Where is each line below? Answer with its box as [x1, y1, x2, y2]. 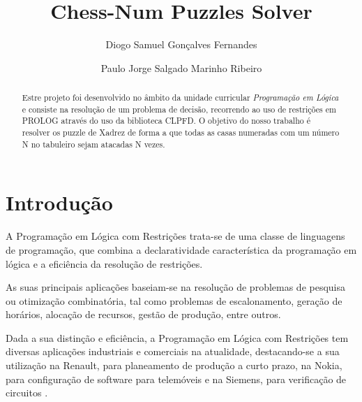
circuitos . [6, 385, 48, 400]
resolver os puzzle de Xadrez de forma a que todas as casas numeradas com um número [22, 127, 340, 138]
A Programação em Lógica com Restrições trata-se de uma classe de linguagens [6, 229, 345, 243]
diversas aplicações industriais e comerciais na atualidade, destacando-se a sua [6, 344, 340, 359]
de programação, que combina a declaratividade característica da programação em [6, 242, 357, 257]
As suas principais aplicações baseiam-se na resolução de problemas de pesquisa [6, 280, 346, 294]
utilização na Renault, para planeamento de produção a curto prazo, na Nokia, [6, 358, 342, 373]
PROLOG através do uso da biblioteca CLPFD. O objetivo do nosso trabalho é [22, 115, 310, 127]
